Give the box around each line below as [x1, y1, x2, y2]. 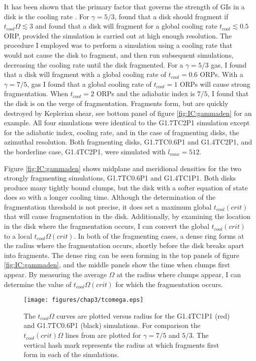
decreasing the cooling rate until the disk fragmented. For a [4, 59, 184, 70]
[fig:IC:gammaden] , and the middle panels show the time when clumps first [4, 259, 230, 270]
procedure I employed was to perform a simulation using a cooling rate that [4, 40, 232, 50]
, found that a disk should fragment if [114, 11, 228, 21]
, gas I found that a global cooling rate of [27, 78, 152, 89]
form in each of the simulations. [24, 349, 119, 360]
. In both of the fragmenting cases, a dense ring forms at [73, 230, 244, 241]
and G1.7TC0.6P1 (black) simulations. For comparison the [24, 320, 200, 330]
